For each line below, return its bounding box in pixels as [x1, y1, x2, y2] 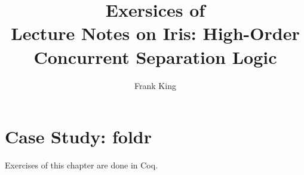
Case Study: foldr [5, 124, 152, 149]
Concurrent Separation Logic [33, 44, 277, 69]
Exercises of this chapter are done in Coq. [5, 159, 158, 171]
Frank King [134, 79, 176, 91]
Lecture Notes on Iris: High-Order [11, 21, 300, 45]
